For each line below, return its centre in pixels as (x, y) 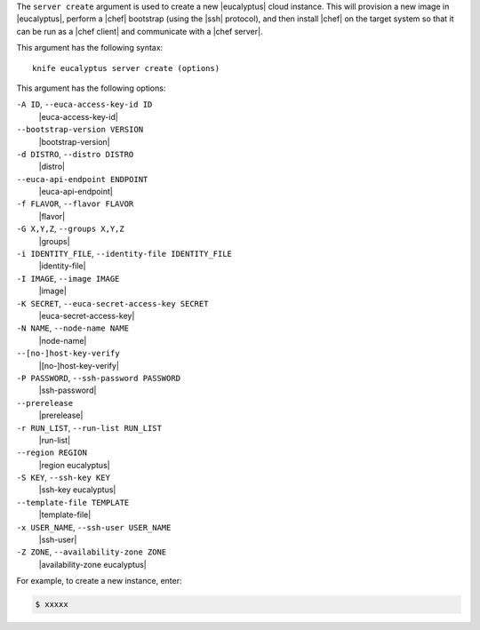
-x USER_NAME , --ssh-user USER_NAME (94, 527)
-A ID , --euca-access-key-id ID (84, 104)
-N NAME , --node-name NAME (72, 328)
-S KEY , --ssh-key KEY (64, 478)
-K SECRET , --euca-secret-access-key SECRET (112, 303)
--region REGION (52, 453)
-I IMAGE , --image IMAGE (68, 278)
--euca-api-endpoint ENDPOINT (82, 179)
